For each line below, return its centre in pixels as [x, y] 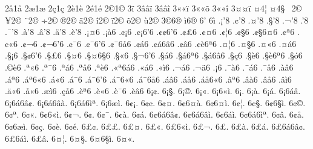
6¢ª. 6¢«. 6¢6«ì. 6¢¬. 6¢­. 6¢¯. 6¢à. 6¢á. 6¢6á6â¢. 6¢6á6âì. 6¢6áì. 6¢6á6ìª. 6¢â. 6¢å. [154, 114]
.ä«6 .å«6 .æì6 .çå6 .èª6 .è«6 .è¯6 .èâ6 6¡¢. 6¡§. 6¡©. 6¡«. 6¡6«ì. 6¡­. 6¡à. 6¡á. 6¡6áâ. [153, 91]
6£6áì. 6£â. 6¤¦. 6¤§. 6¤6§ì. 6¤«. [70, 138]
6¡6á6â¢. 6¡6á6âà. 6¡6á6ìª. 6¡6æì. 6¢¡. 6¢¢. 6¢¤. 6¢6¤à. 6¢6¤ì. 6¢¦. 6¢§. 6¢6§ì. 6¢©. [155, 102]
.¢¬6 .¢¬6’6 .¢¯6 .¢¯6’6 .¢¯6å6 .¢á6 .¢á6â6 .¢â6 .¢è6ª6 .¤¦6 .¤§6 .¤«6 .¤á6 [158, 43]
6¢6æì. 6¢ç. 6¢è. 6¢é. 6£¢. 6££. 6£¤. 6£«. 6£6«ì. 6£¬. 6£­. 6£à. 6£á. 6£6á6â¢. [155, 126]
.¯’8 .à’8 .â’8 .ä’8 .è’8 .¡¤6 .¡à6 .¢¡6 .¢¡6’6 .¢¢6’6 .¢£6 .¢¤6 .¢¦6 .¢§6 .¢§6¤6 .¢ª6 [150, 32]
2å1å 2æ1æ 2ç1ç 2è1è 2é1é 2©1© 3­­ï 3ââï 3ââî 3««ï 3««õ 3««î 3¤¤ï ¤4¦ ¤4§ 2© [153, 8]
